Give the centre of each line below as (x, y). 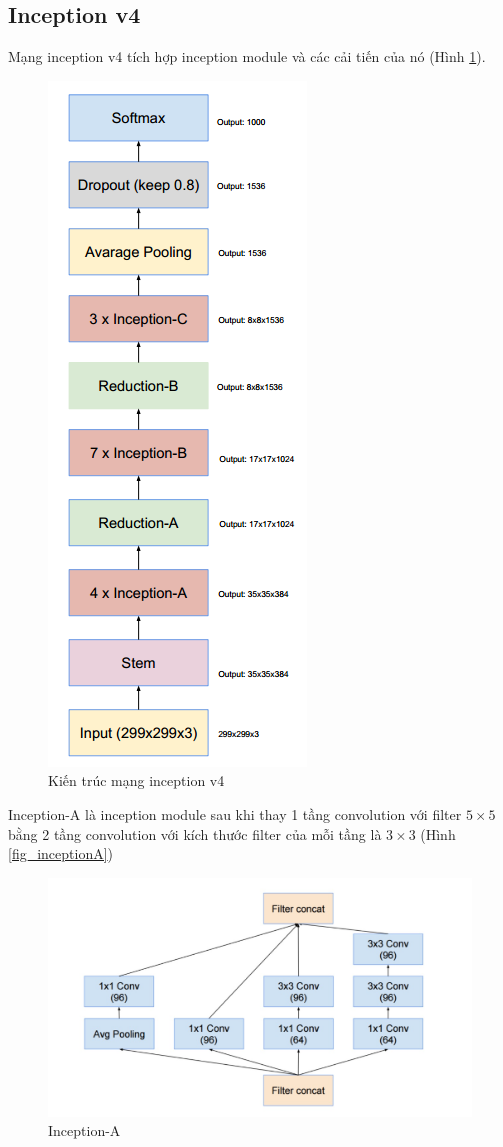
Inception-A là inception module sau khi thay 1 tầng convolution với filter (235, 813)
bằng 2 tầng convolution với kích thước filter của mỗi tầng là (195, 833)
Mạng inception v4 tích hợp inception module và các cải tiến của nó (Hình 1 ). (247, 56)
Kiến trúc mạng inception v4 (136, 780)
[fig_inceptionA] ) (61, 853)
